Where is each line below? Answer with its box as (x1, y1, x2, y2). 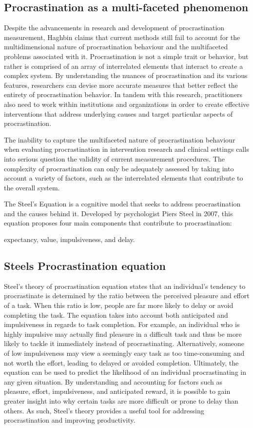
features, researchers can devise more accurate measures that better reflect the (4, 80, 238, 90)
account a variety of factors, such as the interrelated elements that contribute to (4, 173, 243, 183)
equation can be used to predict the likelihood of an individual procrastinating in (4, 367, 246, 377)
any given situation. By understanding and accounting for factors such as (4, 376, 222, 387)
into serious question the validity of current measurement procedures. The (4, 153, 225, 163)
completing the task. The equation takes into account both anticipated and (4, 309, 228, 320)
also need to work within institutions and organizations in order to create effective (4, 99, 250, 109)
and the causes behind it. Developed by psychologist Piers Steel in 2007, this (4, 208, 233, 218)
